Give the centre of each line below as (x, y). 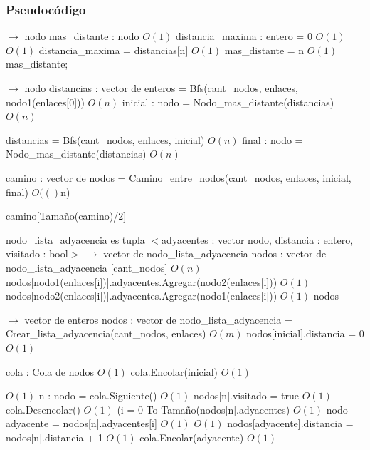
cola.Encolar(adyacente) (192, 437)
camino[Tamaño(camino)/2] (66, 216)
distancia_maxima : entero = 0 (244, 36)
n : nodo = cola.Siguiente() (98, 395)
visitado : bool (37, 254)
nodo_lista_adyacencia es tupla (75, 239)
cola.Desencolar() (43, 409)
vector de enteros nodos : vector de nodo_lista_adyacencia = (158, 319)
